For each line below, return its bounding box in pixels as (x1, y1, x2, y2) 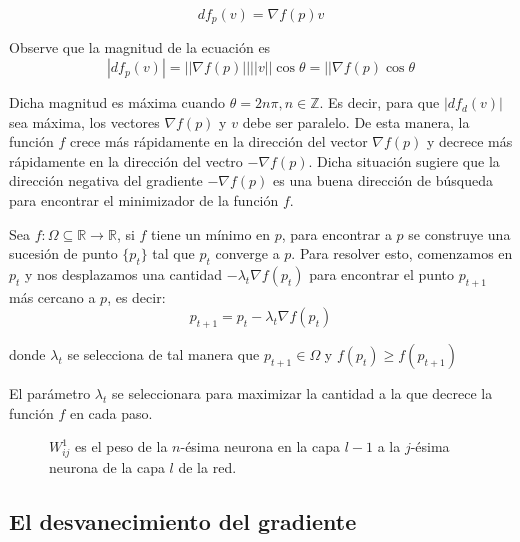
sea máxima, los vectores (9, 111, 160, 132)
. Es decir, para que (319, 92, 440, 113)
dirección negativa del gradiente (9, 170, 203, 191)
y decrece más (427, 131, 513, 152)
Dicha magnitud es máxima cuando (9, 92, 226, 113)
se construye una (408, 223, 511, 244)
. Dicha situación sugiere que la (308, 150, 500, 171)
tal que (152, 243, 195, 264)
